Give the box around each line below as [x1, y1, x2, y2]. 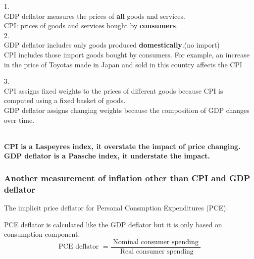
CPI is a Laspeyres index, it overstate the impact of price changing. [4, 141, 241, 151]
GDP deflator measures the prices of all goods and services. [4, 10, 185, 21]
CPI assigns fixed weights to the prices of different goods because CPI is [4, 85, 223, 96]
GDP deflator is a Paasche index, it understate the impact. [4, 151, 210, 161]
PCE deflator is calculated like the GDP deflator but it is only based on [4, 219, 222, 229]
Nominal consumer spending [113, 238, 199, 246]
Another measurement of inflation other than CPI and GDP [4, 171, 251, 184]
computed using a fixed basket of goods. [4, 95, 126, 105]
